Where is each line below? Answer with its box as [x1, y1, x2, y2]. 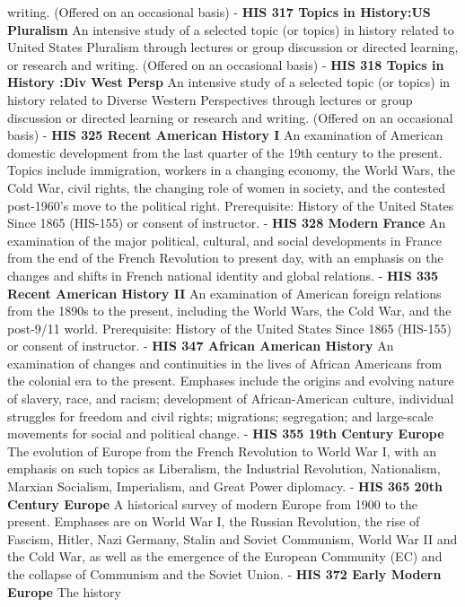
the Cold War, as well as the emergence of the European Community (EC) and [7, 547, 443, 566]
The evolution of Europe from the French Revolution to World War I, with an [7, 441, 437, 460]
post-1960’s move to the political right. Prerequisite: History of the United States [7, 195, 454, 214]
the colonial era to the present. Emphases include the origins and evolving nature [7, 371, 454, 390]
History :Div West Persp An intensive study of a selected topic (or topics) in [7, 73, 451, 91]
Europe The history [7, 582, 121, 601]
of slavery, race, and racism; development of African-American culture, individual [7, 389, 454, 408]
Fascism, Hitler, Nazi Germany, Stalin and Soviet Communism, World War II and [7, 529, 458, 548]
